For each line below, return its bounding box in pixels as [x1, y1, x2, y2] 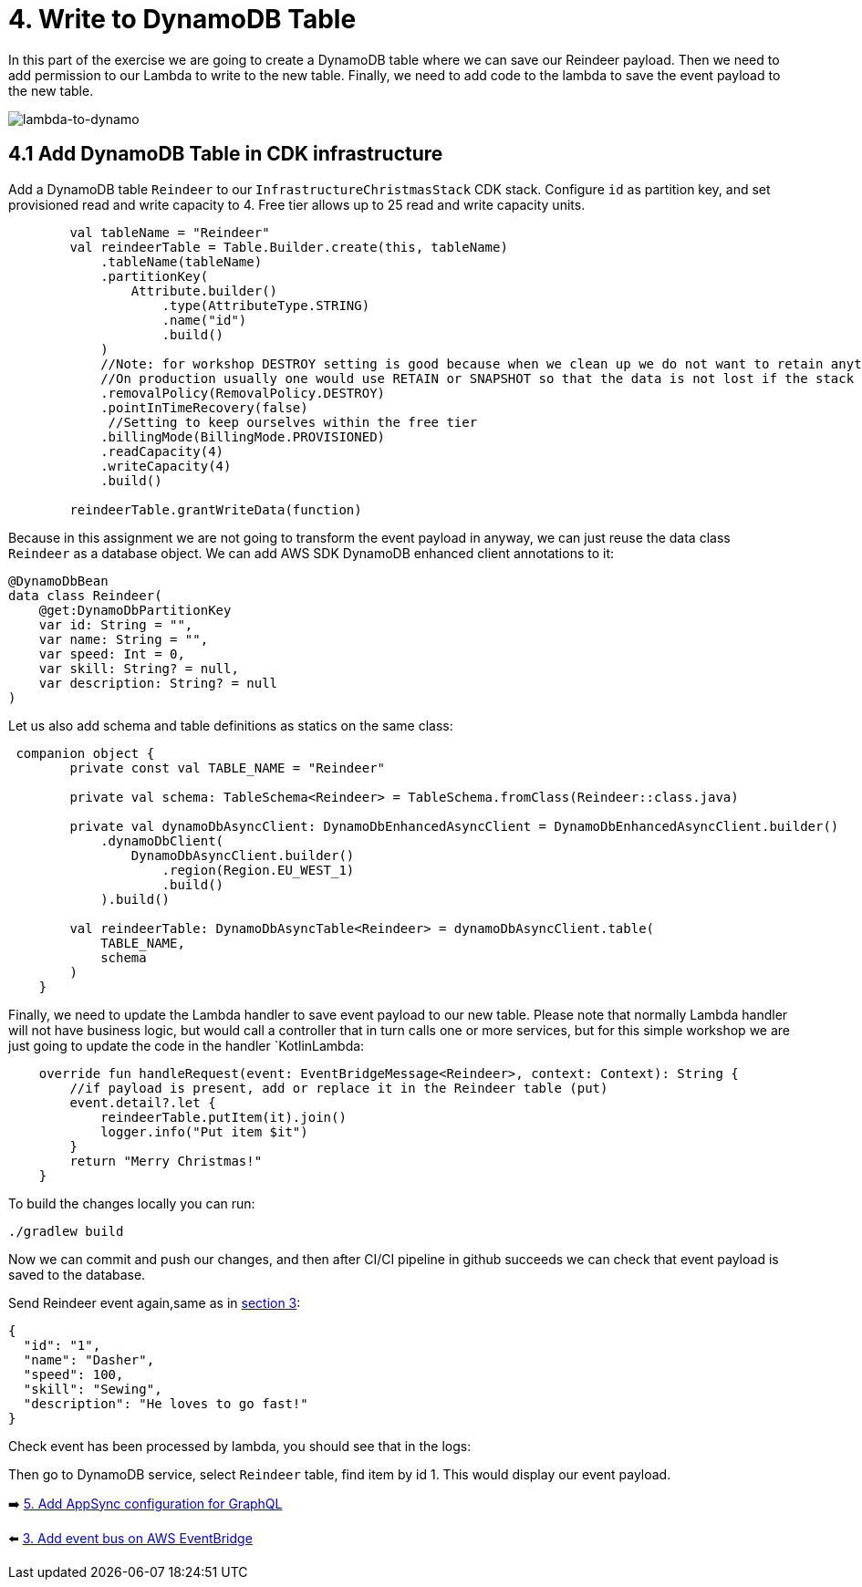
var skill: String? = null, [38, 660, 239, 676]
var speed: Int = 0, [38, 646, 185, 661]
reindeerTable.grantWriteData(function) [69, 502, 362, 517]
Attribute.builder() [130, 283, 278, 298]
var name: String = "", [38, 631, 209, 647]
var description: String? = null [38, 675, 278, 690]
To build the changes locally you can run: [8, 1195, 255, 1211]
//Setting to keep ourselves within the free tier [108, 414, 478, 430]
